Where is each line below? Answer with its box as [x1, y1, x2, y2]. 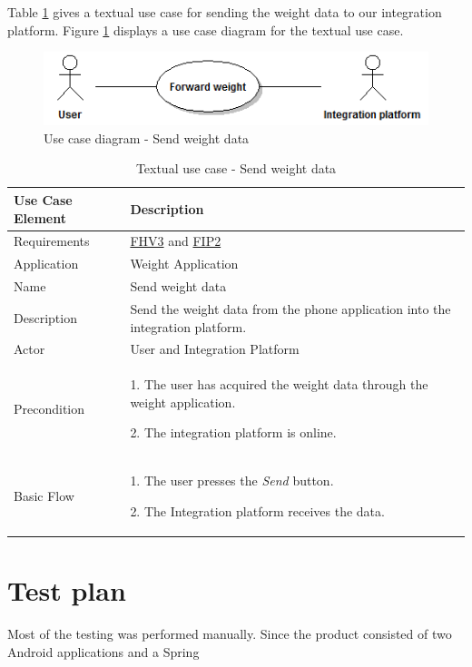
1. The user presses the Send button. [130, 471, 334, 490]
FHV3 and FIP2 [130, 231, 221, 250]
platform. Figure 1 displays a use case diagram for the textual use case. [7, 20, 404, 39]
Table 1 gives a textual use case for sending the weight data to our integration [7, 3, 442, 21]
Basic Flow [14, 486, 74, 505]
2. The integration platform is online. [130, 423, 337, 442]
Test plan [7, 572, 126, 609]
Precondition [14, 398, 85, 417]
